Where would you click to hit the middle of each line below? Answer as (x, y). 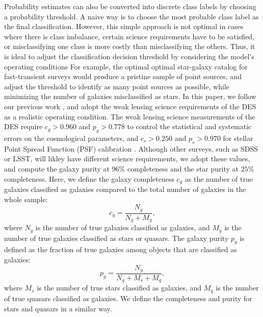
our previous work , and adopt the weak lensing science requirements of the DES (130, 106)
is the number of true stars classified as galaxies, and (119, 288)
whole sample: (26, 199)
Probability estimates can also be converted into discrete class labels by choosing (130, 6)
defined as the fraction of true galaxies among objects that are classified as (121, 249)
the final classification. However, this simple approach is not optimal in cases (124, 26)
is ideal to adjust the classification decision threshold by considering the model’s (129, 56)
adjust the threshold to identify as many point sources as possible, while (117, 86)
